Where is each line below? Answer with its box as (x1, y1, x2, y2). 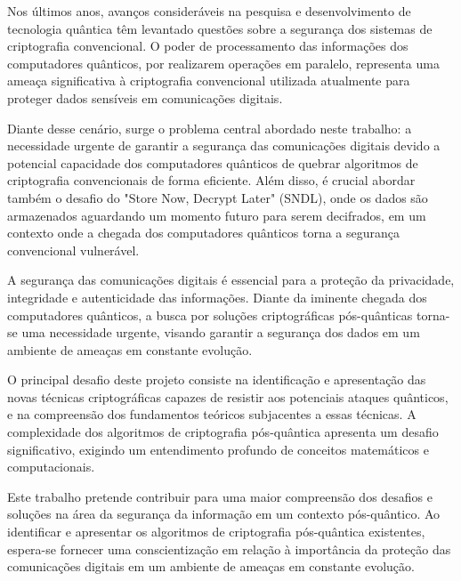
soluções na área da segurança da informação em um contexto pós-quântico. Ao (7, 504, 441, 523)
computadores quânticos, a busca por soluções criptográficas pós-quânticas (7, 305, 413, 324)
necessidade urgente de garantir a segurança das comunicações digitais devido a (7, 136, 441, 155)
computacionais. (7, 457, 95, 476)
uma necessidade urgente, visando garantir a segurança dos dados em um (21, 323, 420, 342)
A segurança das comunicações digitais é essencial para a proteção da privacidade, (7, 270, 455, 289)
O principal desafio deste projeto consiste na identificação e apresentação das (7, 370, 426, 389)
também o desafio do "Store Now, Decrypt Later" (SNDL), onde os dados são (7, 188, 428, 206)
